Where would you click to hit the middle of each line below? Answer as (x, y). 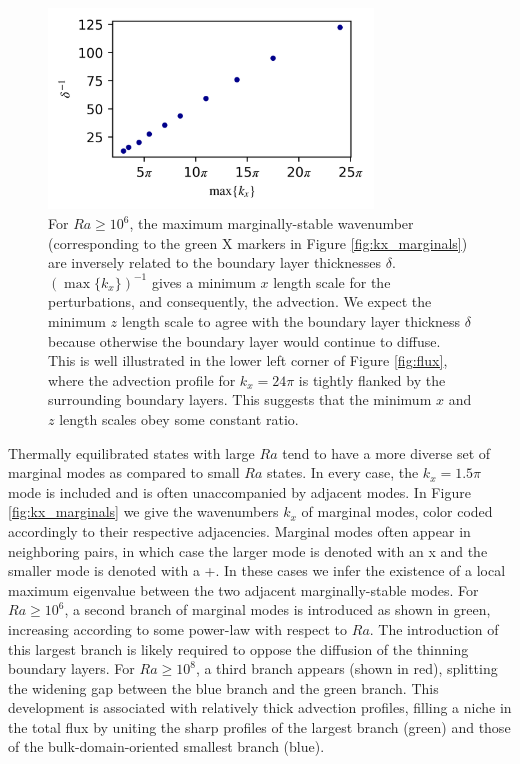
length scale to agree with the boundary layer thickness (291, 321)
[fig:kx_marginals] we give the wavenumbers (143, 511)
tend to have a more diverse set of (386, 452)
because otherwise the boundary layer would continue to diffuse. (244, 340)
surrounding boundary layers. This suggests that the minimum (240, 399)
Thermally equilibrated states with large (131, 452)
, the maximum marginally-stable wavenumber (271, 223)
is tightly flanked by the (372, 379)
